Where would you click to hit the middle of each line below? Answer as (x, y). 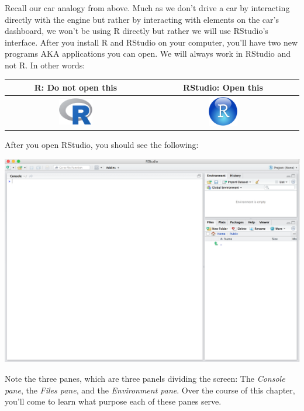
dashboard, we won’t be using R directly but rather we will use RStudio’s (137, 31)
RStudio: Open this (223, 87)
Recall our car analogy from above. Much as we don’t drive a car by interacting (147, 8)
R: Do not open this (76, 87)
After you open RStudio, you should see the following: (102, 145)
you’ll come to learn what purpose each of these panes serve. (113, 401)
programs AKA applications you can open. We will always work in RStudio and (148, 53)
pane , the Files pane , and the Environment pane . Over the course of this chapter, (150, 390)
